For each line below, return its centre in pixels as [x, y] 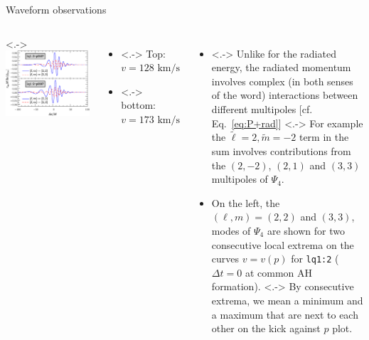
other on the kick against [266, 328]
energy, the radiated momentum [281, 67]
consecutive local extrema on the [283, 244]
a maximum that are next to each [285, 314]
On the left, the [246, 202]
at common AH [278, 272]
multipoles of [240, 179]
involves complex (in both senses [282, 81]
